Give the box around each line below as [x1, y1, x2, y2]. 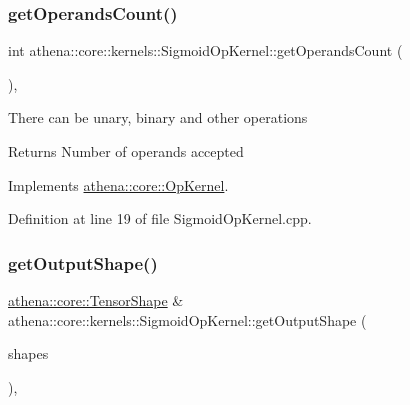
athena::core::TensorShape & [8, 290, 184, 310]
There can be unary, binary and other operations [8, 107, 308, 128]
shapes [8, 343, 49, 364]
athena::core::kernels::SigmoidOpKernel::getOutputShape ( [8, 309, 367, 330]
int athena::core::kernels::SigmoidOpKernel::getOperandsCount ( [8, 40, 403, 61]
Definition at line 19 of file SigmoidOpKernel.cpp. [8, 208, 312, 229]
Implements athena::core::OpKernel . [8, 174, 229, 195]
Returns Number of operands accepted [8, 141, 244, 161]
